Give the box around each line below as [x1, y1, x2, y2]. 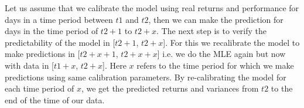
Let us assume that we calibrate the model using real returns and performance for [5, 2, 299, 14]
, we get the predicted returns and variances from [81, 82, 259, 95]
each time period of [5, 82, 74, 95]
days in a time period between [5, 13, 113, 25]
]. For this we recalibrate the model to [163, 36, 300, 48]
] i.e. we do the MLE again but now [157, 48, 286, 60]
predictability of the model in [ [5, 36, 115, 48]
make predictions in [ [5, 48, 80, 60]
